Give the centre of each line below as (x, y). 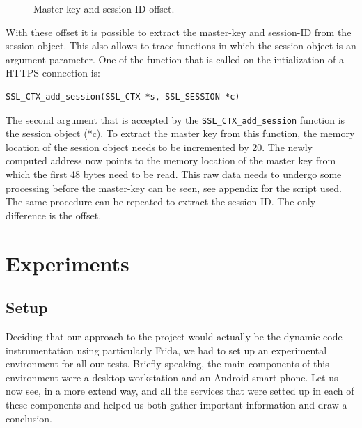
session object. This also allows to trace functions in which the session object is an (181, 46)
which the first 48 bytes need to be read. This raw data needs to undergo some (174, 174)
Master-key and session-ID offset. (104, 8)
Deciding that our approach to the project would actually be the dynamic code (174, 336)
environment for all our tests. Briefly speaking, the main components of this (167, 364)
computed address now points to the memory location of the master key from (171, 160)
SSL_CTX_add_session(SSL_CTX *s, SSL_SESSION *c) (123, 96)
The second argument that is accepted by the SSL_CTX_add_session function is (175, 119)
